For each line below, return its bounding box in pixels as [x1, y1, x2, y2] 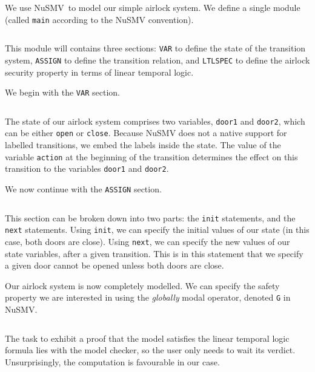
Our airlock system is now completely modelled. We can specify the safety [5, 279, 280, 292]
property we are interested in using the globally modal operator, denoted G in [5, 291, 291, 304]
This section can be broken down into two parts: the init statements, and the [5, 211, 296, 224]
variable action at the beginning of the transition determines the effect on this [5, 150, 298, 163]
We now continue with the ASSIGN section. [5, 183, 162, 195]
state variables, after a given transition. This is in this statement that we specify [5, 247, 303, 259]
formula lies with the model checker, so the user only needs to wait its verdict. [5, 344, 296, 356]
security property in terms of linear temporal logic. [5, 65, 194, 78]
